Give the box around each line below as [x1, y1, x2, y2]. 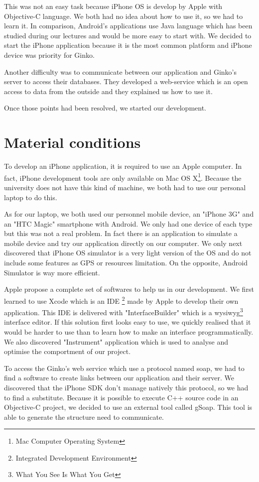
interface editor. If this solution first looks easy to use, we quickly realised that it [4, 317, 251, 327]
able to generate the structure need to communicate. [4, 411, 164, 422]
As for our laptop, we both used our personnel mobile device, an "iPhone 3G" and [4, 209, 254, 219]
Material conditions [4, 132, 141, 152]
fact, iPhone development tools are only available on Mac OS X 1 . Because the [4, 171, 242, 183]
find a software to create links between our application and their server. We [4, 372, 235, 383]
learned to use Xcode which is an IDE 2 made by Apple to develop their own [4, 294, 239, 306]
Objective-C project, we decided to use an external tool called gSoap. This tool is [4, 402, 253, 412]
